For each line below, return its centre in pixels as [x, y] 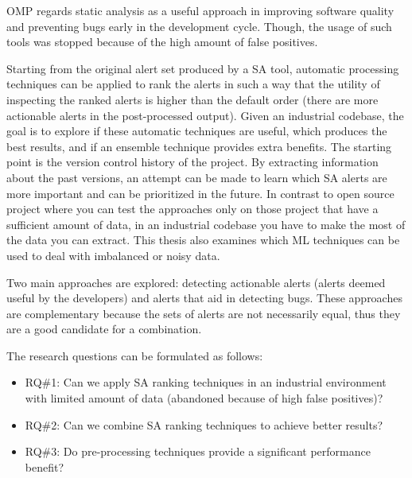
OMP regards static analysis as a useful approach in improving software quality [200, 10]
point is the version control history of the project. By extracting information [192, 162]
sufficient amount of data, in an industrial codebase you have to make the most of [206, 224]
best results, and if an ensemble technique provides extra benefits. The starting [199, 146]
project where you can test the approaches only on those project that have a [192, 209]
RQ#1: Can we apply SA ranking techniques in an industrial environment [206, 382]
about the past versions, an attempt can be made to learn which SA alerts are [197, 177]
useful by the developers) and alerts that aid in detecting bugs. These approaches [204, 298]
